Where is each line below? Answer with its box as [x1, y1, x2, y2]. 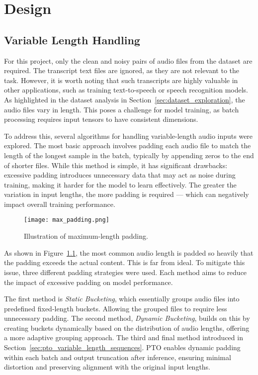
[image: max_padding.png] [24, 216, 109, 224]
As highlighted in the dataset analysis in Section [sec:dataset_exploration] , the [4, 94, 245, 104]
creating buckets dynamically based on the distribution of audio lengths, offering [4, 322, 250, 333]
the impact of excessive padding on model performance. [4, 277, 173, 287]
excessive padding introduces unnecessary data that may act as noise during [4, 170, 236, 180]
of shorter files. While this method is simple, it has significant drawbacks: [4, 160, 228, 170]
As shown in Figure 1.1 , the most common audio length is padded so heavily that [4, 247, 254, 258]
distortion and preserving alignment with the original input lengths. [4, 362, 211, 372]
